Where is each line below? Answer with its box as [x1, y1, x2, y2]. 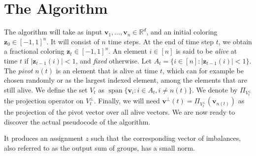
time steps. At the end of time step [108, 36, 214, 46]
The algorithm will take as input [4, 27, 102, 37]
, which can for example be [162, 65, 244, 75]
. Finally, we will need [94, 95, 160, 106]
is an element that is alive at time [56, 65, 158, 75]
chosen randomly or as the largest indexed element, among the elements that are [4, 75, 247, 85]
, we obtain [218, 36, 252, 46]
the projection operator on [4, 95, 84, 106]
